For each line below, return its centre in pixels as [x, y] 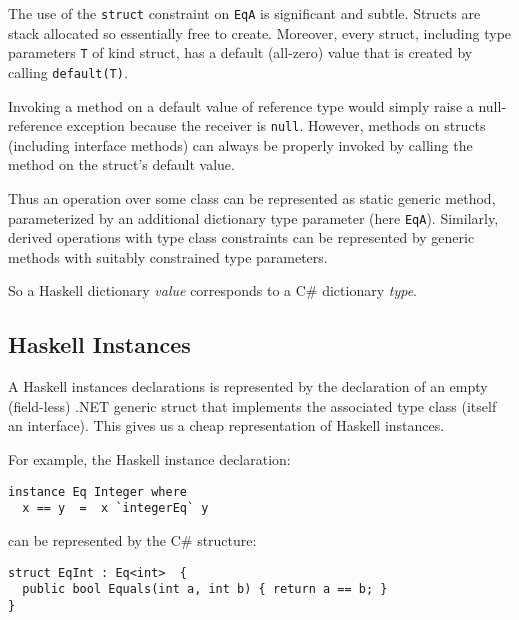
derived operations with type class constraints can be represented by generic [241, 237]
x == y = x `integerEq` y [115, 508]
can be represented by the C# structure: [132, 539]
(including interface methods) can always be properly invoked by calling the [240, 144]
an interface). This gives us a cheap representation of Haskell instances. [226, 425]
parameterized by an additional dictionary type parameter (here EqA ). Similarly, [253, 217]
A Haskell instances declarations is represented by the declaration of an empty [248, 386]
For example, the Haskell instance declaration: [149, 459]
